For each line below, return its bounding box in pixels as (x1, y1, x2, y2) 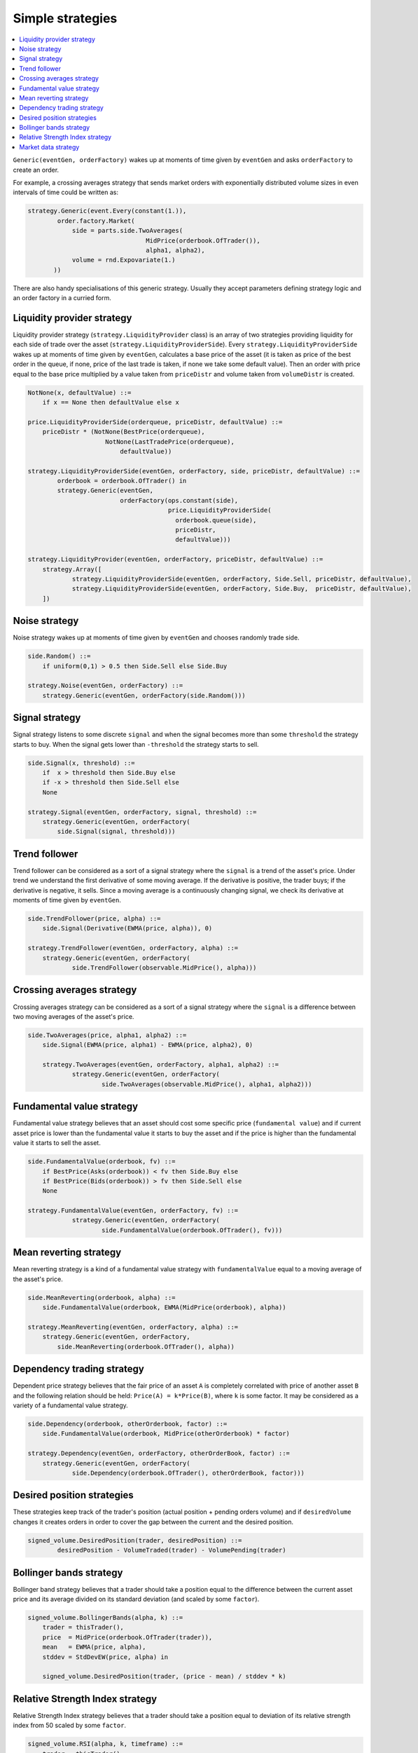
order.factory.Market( (57, 217, 136, 224)
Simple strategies (13, 11, 118, 26)
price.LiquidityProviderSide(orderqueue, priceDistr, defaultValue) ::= (27, 418, 283, 426)
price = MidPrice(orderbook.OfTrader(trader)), (42, 1633, 213, 1641)
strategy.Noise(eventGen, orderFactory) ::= (27, 682, 183, 690)
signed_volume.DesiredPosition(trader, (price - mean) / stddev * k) (42, 1672, 286, 1681)
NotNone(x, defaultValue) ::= (27, 388, 132, 396)
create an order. (13, 165, 60, 174)
